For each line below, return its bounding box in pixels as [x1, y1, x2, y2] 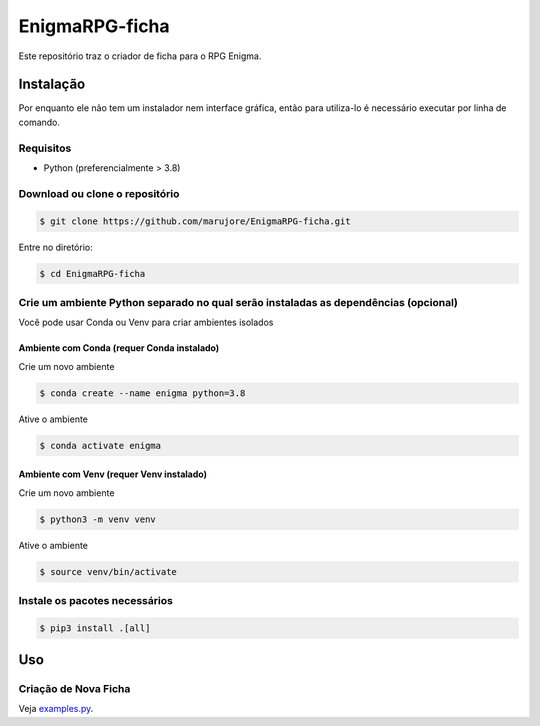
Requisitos [18, 141, 72, 155]
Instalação [18, 76, 86, 93]
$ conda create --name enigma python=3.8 [39, 387, 246, 399]
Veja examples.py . [18, 703, 94, 715]
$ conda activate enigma [39, 440, 162, 451]
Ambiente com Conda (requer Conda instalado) [18, 342, 220, 354]
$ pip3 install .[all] [39, 622, 151, 634]
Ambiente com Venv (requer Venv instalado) [18, 468, 207, 480]
